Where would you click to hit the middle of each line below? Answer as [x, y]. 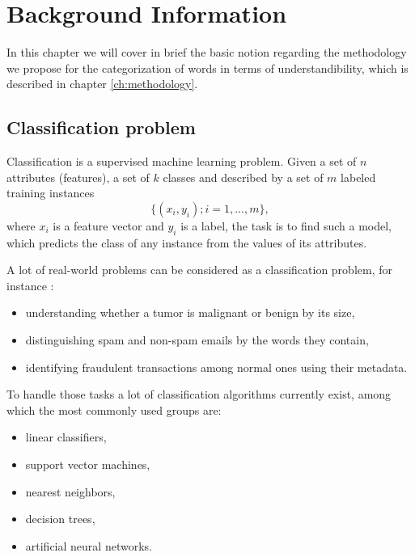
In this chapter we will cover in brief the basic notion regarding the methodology [207, 52]
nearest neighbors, [70, 491]
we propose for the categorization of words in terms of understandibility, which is [207, 68]
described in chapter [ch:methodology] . [102, 84]
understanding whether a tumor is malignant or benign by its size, [190, 312]
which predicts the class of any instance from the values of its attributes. [187, 242]
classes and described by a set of [243, 177]
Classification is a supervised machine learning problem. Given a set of [182, 161]
